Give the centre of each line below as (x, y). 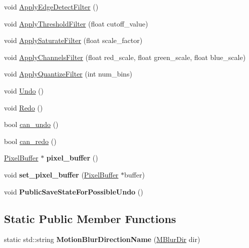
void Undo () (24, 90)
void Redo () (24, 107)
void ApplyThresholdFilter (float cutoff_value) (76, 23)
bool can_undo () (31, 124)
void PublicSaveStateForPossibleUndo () (74, 191)
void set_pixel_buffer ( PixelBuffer (61, 174)
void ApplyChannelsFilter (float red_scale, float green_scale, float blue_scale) (125, 57)
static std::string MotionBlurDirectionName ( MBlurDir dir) (102, 239)
